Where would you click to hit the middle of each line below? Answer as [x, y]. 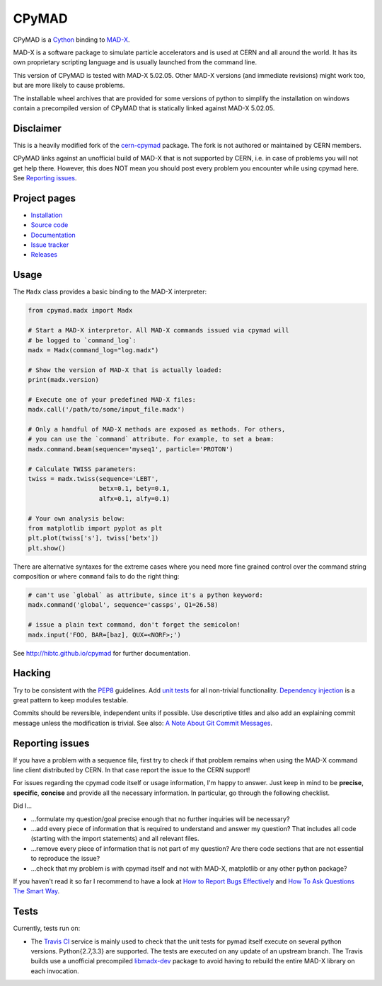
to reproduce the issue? [65, 859]
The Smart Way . [36, 891]
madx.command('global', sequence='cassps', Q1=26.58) [123, 605]
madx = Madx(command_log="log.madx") [93, 350]
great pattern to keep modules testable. [71, 700]
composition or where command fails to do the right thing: [96, 576]
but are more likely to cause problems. [69, 86]
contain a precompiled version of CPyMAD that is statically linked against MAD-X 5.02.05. [144, 108]
